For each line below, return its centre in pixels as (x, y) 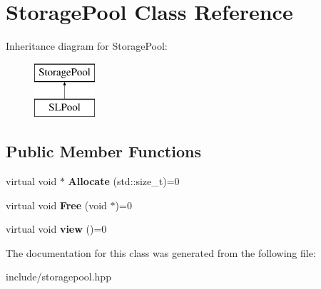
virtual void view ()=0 (56, 229)
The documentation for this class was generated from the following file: (161, 252)
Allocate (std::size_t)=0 (124, 181)
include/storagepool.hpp (58, 277)
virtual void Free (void (56, 205)
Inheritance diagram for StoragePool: (87, 46)
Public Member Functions (103, 151)
